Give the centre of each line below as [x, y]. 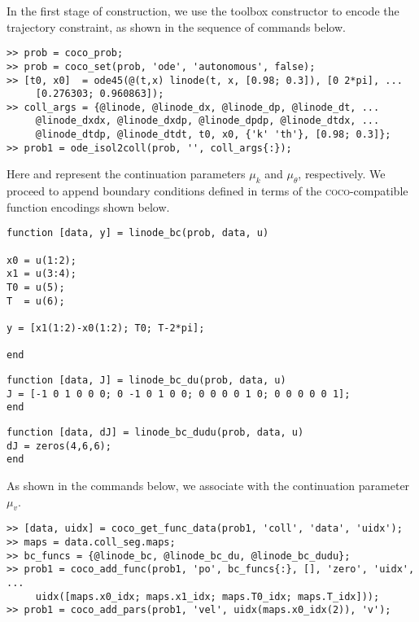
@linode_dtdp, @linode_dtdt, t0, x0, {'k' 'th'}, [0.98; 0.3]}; [213, 135]
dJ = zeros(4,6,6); [59, 446]
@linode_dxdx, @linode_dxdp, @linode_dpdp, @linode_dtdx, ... [207, 121]
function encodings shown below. [88, 206]
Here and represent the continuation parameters [126, 174]
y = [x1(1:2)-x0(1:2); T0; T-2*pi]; [106, 329]
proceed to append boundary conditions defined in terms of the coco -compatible [207, 191]
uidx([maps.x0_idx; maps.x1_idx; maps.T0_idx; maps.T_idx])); [207, 596]
